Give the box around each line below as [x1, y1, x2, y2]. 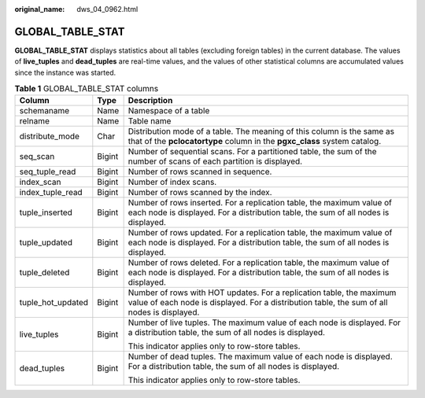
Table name [128, 116, 172, 127]
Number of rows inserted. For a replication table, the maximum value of [128, 197, 393, 208]
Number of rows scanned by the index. [128, 187, 272, 198]
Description [128, 95, 173, 106]
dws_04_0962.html [76, 5, 139, 13]
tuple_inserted [19, 207, 72, 218]
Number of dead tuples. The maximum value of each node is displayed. [128, 351, 393, 362]
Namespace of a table [128, 105, 210, 116]
